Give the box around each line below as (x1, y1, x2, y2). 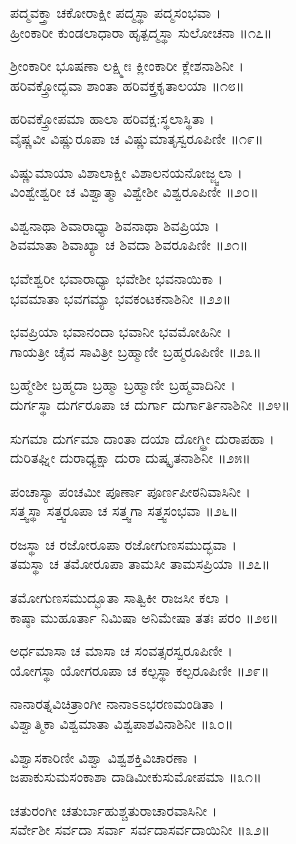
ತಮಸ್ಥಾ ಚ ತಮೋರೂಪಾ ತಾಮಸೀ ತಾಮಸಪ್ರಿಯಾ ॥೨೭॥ (10, 553, 271, 574)
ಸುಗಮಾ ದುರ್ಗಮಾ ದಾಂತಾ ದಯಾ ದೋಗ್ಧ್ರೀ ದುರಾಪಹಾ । (10, 427, 275, 448)
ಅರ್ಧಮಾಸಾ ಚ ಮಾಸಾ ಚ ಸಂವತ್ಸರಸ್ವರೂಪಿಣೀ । (10, 640, 233, 661)
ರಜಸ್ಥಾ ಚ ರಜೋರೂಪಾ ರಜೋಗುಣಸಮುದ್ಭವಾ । (10, 533, 237, 554)
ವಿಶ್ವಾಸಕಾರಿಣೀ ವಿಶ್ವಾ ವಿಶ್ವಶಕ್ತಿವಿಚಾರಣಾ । (10, 746, 198, 767)
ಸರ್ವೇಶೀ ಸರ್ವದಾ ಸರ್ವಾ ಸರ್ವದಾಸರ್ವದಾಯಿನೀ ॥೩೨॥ (10, 819, 270, 840)
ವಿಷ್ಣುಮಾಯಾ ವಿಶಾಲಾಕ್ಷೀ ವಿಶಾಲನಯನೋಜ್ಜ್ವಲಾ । (10, 161, 243, 182)
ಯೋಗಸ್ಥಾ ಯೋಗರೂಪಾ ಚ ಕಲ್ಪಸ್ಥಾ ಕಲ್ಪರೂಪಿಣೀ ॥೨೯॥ (10, 659, 270, 680)
